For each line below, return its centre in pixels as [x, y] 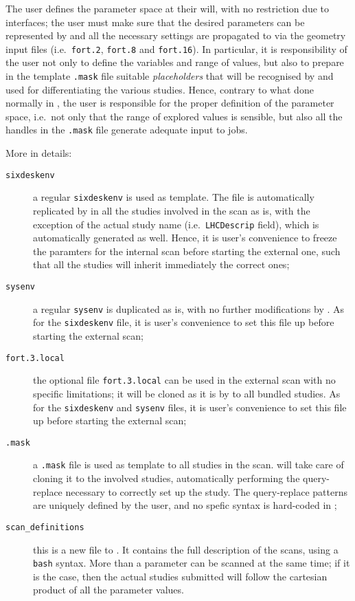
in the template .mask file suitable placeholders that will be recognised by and [170, 76]
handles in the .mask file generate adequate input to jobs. [127, 130]
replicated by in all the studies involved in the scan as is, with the [172, 211]
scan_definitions [45, 527]
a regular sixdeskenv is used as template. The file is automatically [174, 197]
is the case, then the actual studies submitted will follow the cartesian [180, 576]
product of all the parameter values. [108, 590]
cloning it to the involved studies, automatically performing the [167, 478]
